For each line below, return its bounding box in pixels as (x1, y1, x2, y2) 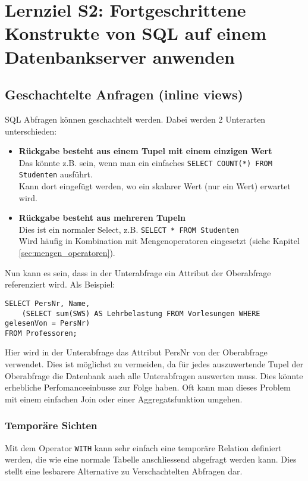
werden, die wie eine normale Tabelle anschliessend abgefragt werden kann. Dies (5, 453, 297, 466)
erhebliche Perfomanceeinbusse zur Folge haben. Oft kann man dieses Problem (5, 381, 291, 393)
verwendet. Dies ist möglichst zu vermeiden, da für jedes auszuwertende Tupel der (5, 358, 304, 370)
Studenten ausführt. (18, 168, 93, 180)
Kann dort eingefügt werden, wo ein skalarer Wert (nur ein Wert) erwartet (18, 180, 291, 192)
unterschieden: (5, 124, 57, 137)
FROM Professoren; (5, 329, 77, 338)
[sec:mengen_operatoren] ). (18, 246, 115, 259)
